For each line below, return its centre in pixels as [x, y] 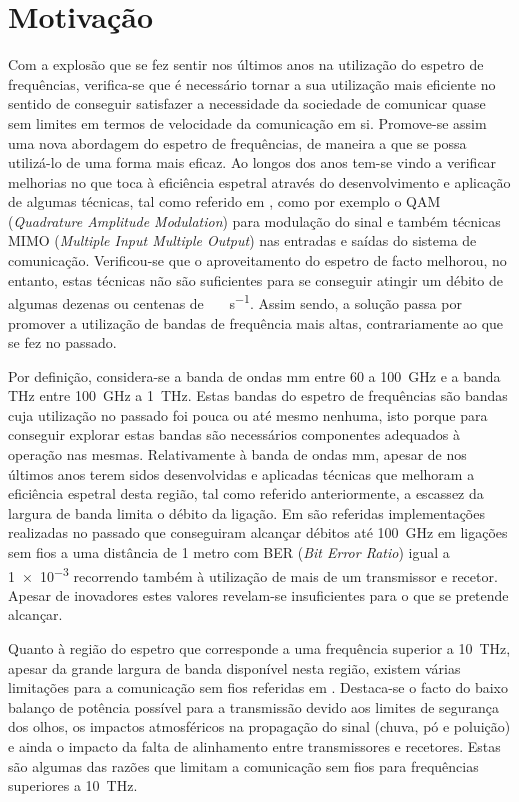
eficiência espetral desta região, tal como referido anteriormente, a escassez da [246, 493]
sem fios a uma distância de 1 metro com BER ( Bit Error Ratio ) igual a [229, 552]
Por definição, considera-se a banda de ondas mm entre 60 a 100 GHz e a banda [254, 375]
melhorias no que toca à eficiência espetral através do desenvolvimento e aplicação [259, 181]
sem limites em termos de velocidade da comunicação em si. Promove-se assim [247, 122]
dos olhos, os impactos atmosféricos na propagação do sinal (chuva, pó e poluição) [259, 726]
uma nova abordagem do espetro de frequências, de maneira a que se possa [237, 142]
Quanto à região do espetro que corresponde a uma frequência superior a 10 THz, [259, 648]
